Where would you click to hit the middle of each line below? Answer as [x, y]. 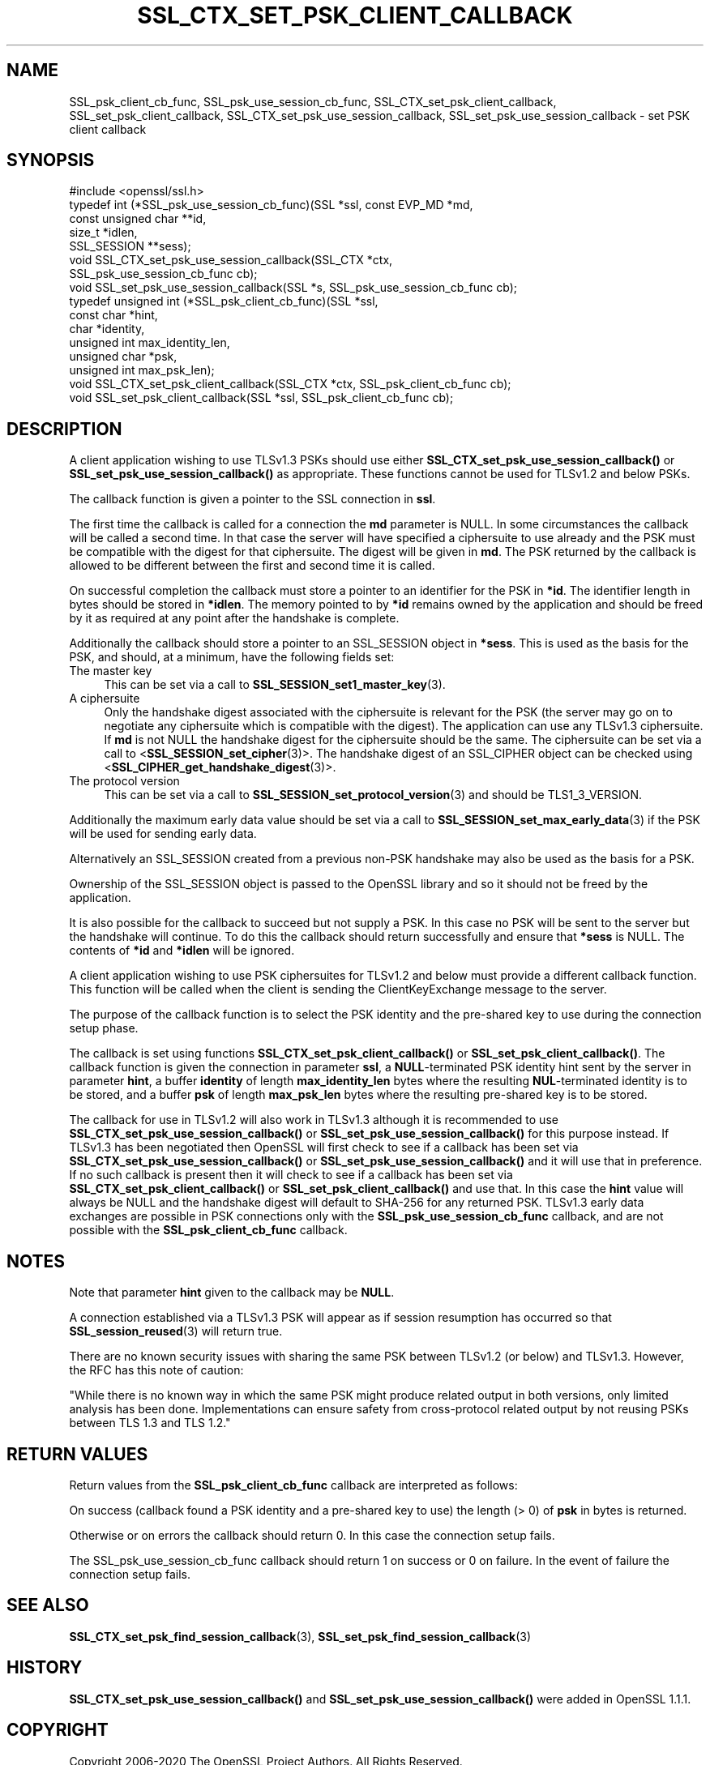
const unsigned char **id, [138, 219]
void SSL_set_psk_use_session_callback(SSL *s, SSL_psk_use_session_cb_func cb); [293, 288]
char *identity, [107, 329]
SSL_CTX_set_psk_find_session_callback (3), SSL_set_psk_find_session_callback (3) [300, 1636]
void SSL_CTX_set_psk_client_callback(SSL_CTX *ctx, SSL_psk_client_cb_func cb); [290, 384]
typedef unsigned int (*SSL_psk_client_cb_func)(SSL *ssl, [224, 301]
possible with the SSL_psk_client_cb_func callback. [208, 1230]
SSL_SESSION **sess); [130, 246]
